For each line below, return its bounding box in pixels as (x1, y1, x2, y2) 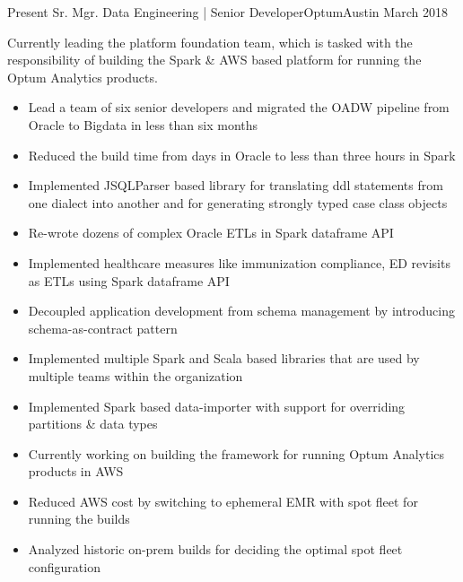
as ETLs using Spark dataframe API (28, 271, 230, 290)
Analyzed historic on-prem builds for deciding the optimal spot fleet (28, 540, 403, 559)
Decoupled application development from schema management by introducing (28, 301, 455, 320)
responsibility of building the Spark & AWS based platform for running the (7, 50, 422, 69)
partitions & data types (28, 414, 158, 433)
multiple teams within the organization (28, 366, 243, 385)
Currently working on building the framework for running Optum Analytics (28, 444, 445, 463)
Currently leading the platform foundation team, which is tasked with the (7, 32, 413, 51)
